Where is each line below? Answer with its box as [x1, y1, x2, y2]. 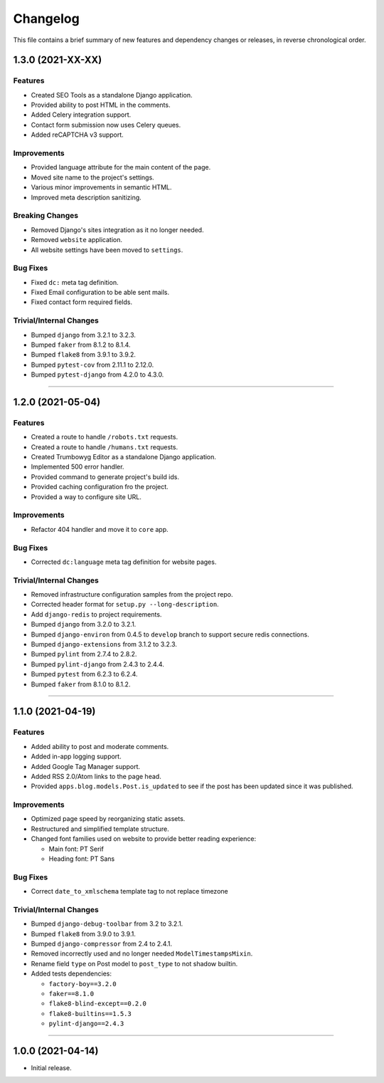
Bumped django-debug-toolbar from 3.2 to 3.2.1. [31, 919, 183, 928]
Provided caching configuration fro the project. [31, 483, 169, 491]
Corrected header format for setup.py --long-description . [31, 600, 220, 609]
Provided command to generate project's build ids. [31, 472, 179, 481]
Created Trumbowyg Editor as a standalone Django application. [31, 453, 217, 461]
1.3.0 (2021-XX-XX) [13, 54, 102, 66]
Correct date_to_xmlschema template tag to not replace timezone [31, 887, 228, 896]
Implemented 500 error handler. [31, 463, 124, 471]
